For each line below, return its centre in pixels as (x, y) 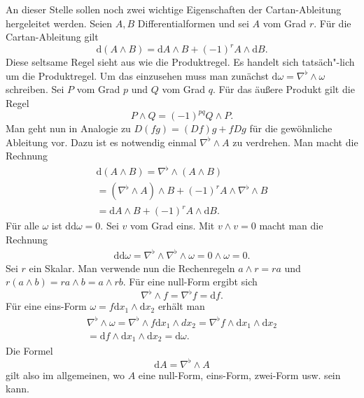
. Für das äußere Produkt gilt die (283, 89)
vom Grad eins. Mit (172, 226)
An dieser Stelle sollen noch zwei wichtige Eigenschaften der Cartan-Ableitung (174, 9)
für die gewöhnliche (291, 128)
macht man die (291, 226)
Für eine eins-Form (46, 306)
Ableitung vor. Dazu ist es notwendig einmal (101, 142)
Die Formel (29, 350)
